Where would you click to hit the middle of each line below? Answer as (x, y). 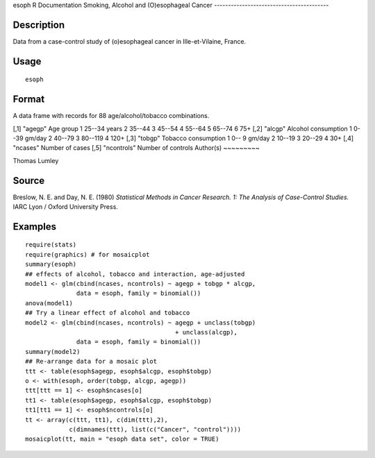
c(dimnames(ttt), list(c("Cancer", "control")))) (155, 429)
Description (39, 25)
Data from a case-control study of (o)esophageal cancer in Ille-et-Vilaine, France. (130, 41)
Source (29, 180)
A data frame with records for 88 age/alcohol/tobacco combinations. (111, 116)
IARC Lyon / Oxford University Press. (65, 207)
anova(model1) (49, 303)
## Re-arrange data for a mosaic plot (91, 362)
